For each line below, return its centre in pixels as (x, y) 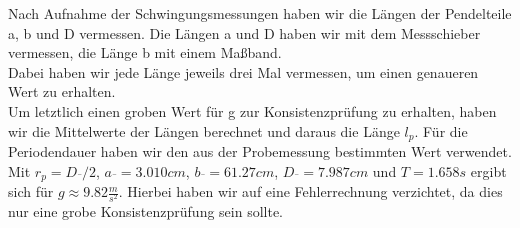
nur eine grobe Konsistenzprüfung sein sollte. (146, 211)
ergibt (488, 170)
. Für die (441, 130)
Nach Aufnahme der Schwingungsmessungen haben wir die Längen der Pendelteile (260, 13)
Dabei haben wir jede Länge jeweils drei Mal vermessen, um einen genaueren (243, 71)
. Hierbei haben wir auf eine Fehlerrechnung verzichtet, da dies (310, 191)
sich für (31, 191)
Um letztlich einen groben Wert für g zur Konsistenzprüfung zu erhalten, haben (252, 110)
